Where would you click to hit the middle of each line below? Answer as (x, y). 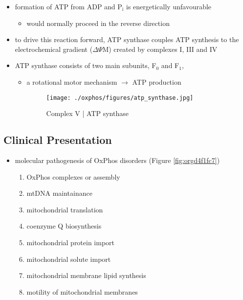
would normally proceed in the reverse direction (98, 23)
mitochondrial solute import (69, 259)
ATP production (157, 81)
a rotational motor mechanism (72, 81)
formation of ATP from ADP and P (68, 6)
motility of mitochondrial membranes (82, 291)
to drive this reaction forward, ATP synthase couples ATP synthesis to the (127, 39)
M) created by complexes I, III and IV (160, 49)
